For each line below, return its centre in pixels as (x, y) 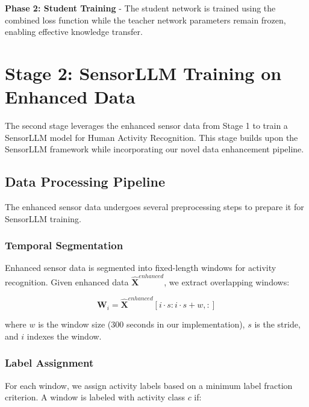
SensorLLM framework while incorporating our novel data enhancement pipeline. (154, 149)
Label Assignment (49, 363)
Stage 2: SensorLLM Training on (143, 73)
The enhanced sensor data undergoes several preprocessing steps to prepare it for (154, 207)
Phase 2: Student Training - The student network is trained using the (140, 8)
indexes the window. (64, 336)
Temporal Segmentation (64, 245)
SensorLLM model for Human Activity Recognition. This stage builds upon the (151, 137)
